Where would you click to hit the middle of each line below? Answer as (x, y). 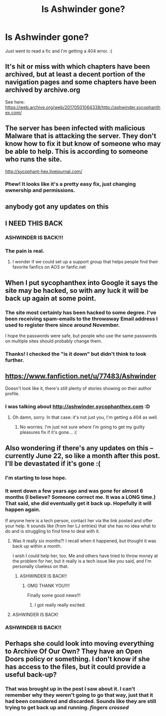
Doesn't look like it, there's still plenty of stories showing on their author (79, 388)
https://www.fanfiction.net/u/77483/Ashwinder (81, 376)
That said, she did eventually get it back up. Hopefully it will (78, 503)
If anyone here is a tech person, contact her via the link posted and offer (79, 520)
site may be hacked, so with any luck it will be (77, 291)
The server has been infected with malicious (75, 128)
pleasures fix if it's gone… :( (48, 432)
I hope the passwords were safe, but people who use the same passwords (81, 336)
